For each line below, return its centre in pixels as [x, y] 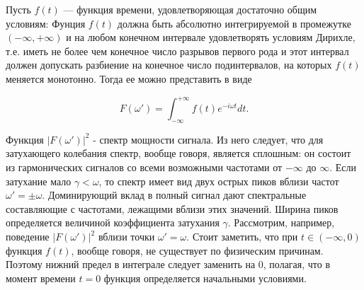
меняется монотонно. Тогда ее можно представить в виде [129, 78]
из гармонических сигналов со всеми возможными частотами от [144, 167]
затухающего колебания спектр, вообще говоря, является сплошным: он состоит [178, 153]
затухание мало [39, 181]
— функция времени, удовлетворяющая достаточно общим [190, 9]
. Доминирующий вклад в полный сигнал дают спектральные [174, 195]
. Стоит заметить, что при [242, 237]
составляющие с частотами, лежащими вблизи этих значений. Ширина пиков [172, 208]
